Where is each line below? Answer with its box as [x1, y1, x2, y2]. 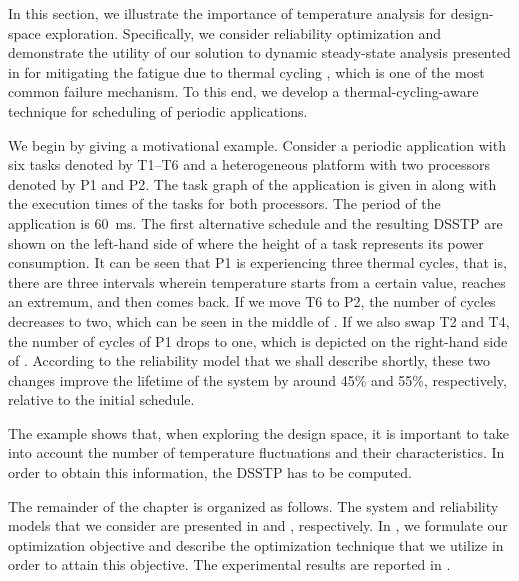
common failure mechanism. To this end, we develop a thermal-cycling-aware [8, 81, 479, 102]
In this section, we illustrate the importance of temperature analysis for [8, 3, 447, 23]
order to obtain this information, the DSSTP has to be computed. [8, 462, 412, 483]
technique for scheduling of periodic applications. [8, 100, 308, 121]
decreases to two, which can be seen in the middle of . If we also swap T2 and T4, [8, 310, 510, 331]
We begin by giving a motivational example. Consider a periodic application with [8, 134, 506, 155]
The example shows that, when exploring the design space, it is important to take [8, 422, 509, 443]
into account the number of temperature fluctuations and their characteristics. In [8, 442, 505, 463]
